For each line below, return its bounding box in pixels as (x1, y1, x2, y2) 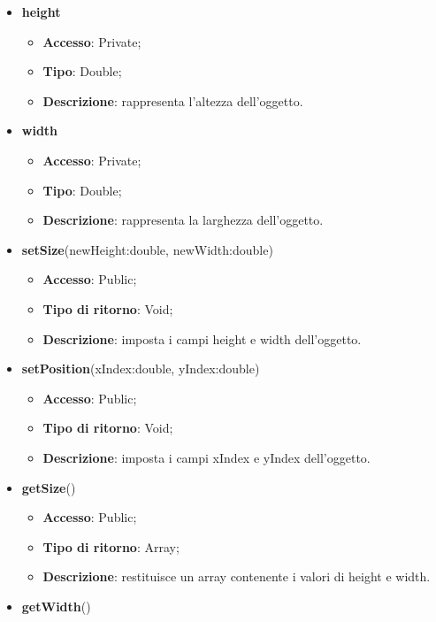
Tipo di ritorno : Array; (42, 537, 180, 556)
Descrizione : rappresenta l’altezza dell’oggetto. (42, 91, 303, 110)
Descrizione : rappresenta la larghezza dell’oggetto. (42, 211, 324, 229)
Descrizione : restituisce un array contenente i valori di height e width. (42, 567, 431, 586)
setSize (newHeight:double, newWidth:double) (21, 240, 273, 258)
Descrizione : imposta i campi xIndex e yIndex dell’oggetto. (42, 448, 371, 466)
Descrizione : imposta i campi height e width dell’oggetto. (42, 329, 362, 348)
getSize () (21, 478, 76, 496)
